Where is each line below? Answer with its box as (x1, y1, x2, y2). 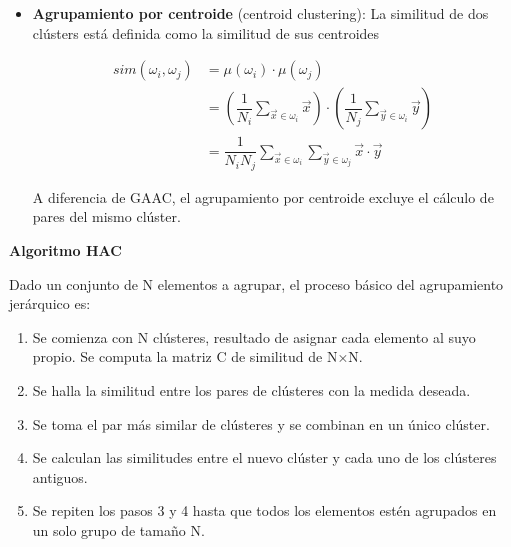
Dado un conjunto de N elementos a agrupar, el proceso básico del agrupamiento (9, 273, 504, 294)
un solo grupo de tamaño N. (32, 519, 205, 540)
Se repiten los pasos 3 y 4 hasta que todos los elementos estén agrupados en (32, 500, 497, 521)
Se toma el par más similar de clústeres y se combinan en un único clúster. (32, 413, 490, 434)
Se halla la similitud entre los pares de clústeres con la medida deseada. (32, 379, 471, 400)
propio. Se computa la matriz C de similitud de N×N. (32, 346, 363, 367)
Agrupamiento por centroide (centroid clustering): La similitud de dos (32, 3, 489, 23)
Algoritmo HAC (9, 239, 122, 260)
